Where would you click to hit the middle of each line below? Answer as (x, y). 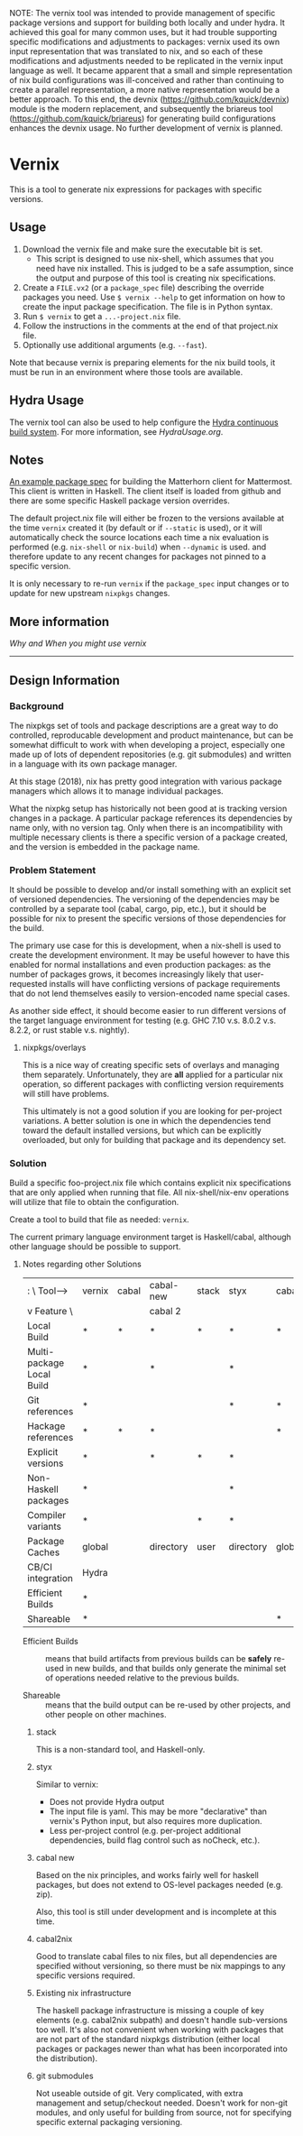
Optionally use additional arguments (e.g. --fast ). (115, 345)
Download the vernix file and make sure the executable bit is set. (142, 249)
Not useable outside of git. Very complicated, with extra (139, 2094)
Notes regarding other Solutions (82, 1264)
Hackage (46, 1426)
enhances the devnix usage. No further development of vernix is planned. (146, 128)
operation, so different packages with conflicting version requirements (153, 1084)
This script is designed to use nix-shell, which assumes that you (155, 258)
